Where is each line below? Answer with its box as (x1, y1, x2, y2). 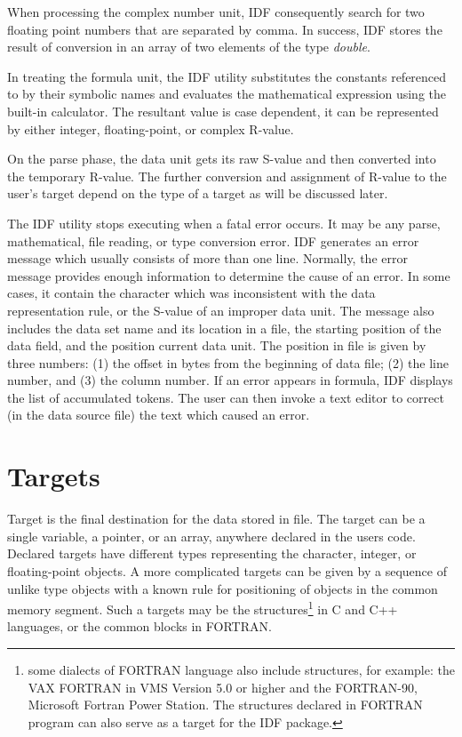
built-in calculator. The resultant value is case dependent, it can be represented (7, 101, 439, 120)
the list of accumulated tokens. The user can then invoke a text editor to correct (7, 388, 444, 406)
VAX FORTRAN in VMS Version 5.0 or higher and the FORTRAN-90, (28, 677, 418, 696)
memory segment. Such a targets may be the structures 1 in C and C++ (7, 597, 398, 618)
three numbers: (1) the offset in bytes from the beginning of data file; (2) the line (7, 353, 449, 372)
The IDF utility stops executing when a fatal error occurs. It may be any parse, (7, 213, 441, 232)
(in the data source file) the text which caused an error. (7, 405, 310, 424)
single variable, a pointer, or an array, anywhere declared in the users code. (7, 526, 416, 545)
